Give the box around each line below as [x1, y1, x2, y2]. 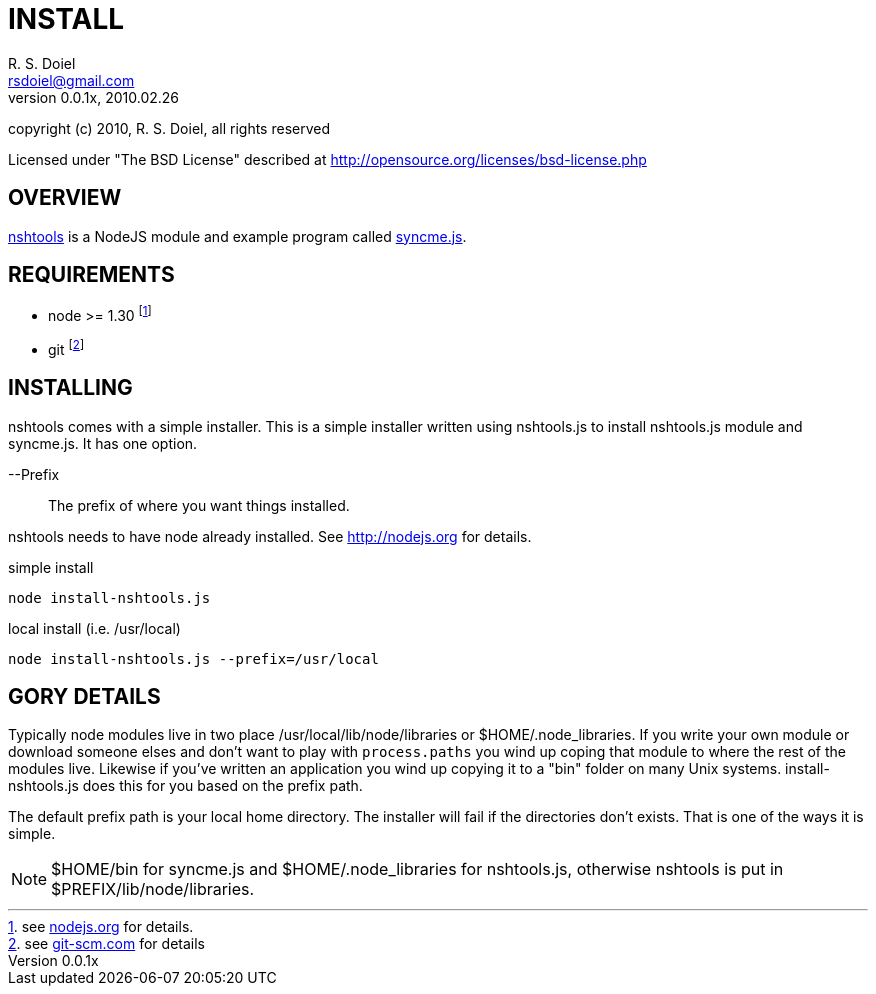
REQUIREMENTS [8, 262, 175, 288]
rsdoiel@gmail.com [8, 71, 135, 89]
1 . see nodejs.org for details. [8, 918, 194, 936]
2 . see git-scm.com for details [8, 935, 205, 953]
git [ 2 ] [48, 338, 85, 358]
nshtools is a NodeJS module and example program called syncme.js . [8, 227, 467, 245]
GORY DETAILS [8, 684, 161, 710]
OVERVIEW [8, 185, 122, 211]
